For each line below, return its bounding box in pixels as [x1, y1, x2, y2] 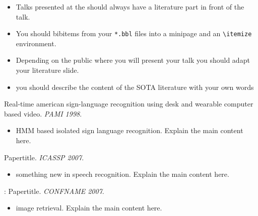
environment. [16, 38, 56, 48]
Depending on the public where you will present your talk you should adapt [16, 55, 250, 65]
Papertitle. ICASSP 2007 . [4, 152, 84, 162]
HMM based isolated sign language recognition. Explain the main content [16, 125, 243, 136]
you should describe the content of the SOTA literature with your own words [16, 81, 254, 92]
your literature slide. [16, 65, 79, 75]
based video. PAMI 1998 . [4, 108, 82, 119]
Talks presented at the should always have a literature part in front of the [16, 2, 244, 12]
